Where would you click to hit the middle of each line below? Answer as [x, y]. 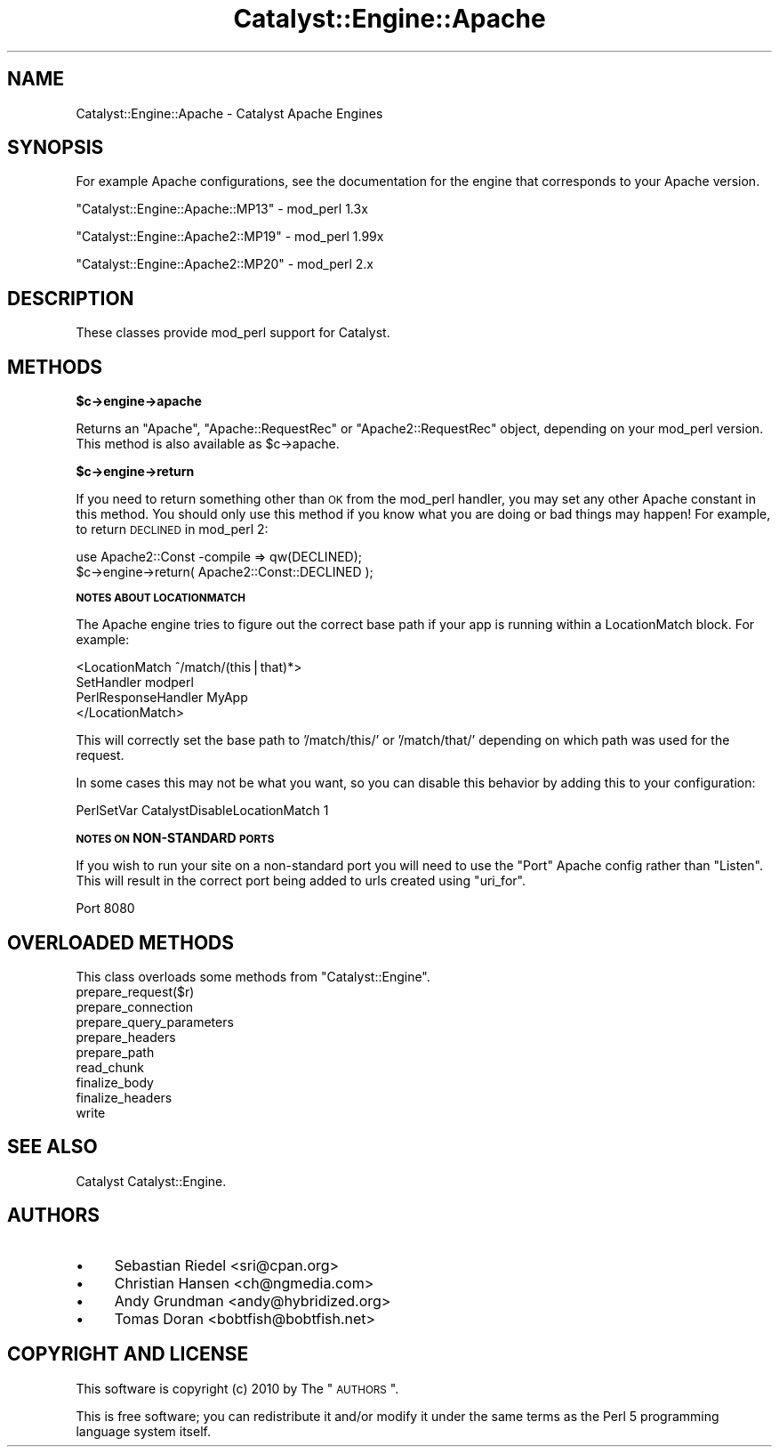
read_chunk [110, 1067]
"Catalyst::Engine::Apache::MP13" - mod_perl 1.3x [222, 209]
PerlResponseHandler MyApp [162, 698]
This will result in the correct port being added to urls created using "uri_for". [301, 881]
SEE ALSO [52, 1147]
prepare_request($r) [135, 991]
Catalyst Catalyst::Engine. [151, 1181]
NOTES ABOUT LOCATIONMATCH [161, 598]
